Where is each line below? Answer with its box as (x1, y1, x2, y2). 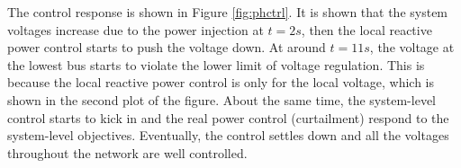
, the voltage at (369, 38, 455, 57)
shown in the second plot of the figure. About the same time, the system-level (7, 90, 436, 109)
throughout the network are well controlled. (7, 143, 248, 162)
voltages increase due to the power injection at (7, 20, 264, 39)
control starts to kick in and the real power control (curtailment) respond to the (7, 108, 449, 127)
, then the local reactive (301, 20, 432, 39)
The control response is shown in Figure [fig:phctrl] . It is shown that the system (7, 3, 448, 21)
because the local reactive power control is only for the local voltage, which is (7, 73, 435, 92)
